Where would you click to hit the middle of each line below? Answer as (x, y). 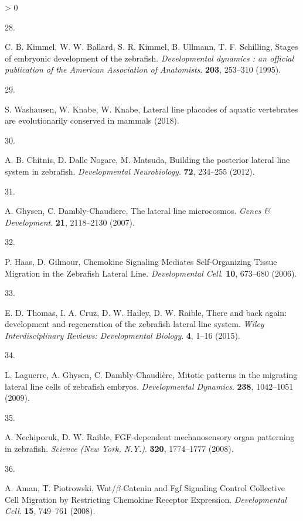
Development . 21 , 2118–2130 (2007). (70, 222)
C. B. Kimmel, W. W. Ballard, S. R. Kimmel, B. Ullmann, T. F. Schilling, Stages (151, 47)
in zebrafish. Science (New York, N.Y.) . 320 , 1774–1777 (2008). (119, 449)
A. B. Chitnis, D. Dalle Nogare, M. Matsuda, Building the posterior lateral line (147, 160)
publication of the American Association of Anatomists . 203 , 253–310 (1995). (143, 69)
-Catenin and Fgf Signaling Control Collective (202, 488)
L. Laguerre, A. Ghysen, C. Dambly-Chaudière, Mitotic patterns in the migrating (151, 375)
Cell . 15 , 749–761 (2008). (50, 511)
